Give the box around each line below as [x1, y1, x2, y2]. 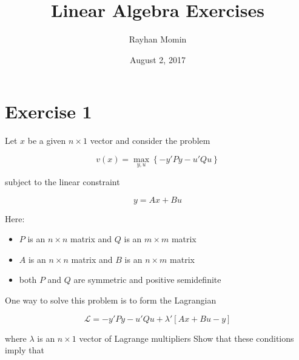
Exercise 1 [5, 99, 92, 124]
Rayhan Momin [129, 33, 187, 46]
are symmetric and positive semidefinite [73, 273, 221, 286]
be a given [27, 134, 66, 147]
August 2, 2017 [130, 53, 186, 66]
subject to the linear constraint [5, 175, 120, 188]
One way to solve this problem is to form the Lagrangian [5, 294, 217, 307]
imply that [5, 344, 44, 356]
